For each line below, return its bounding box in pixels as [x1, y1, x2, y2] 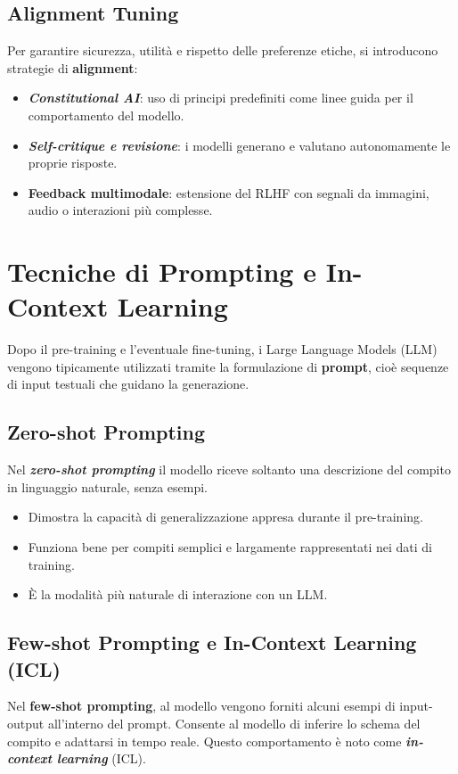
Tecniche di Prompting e [7, 253, 316, 290]
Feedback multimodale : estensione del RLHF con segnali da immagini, [28, 183, 429, 202]
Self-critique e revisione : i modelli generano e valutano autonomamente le [28, 136, 451, 154]
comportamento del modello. [28, 105, 184, 124]
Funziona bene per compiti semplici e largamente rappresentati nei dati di [28, 538, 432, 556]
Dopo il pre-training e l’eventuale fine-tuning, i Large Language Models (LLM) [7, 340, 438, 358]
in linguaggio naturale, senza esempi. [7, 477, 208, 496]
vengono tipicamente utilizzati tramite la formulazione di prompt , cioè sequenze [7, 357, 449, 375]
